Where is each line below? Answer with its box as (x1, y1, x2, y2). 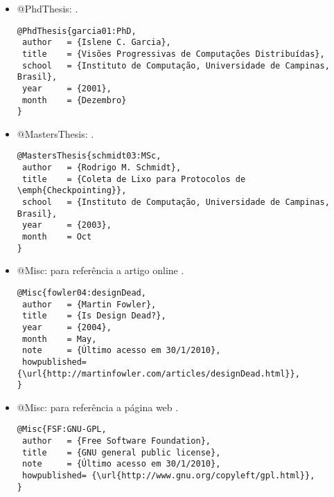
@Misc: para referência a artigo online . (17, 263, 184, 278)
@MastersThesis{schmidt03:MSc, (17, 151, 161, 161)
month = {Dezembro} (21, 95, 127, 105)
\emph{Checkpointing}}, (17, 186, 127, 196)
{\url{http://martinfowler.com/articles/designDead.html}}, (17, 368, 300, 379)
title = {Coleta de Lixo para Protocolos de (21, 174, 246, 184)
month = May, (21, 334, 97, 344)
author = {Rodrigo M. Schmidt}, (21, 163, 182, 173)
